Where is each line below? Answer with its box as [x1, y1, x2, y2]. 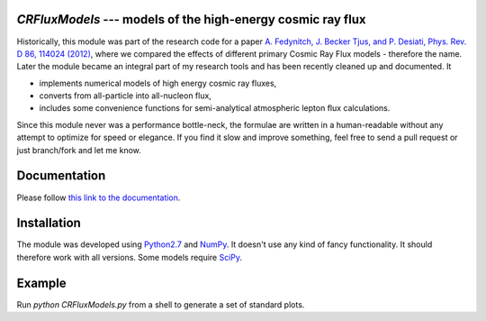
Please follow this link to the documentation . [16, 192, 181, 203]
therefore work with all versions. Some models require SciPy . [16, 252, 243, 262]
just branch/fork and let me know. [16, 144, 141, 155]
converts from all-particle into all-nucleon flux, [39, 90, 211, 101]
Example [16, 275, 67, 290]
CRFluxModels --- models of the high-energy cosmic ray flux [16, 12, 366, 27]
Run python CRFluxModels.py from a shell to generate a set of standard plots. [16, 298, 305, 310]
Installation [16, 216, 81, 231]
